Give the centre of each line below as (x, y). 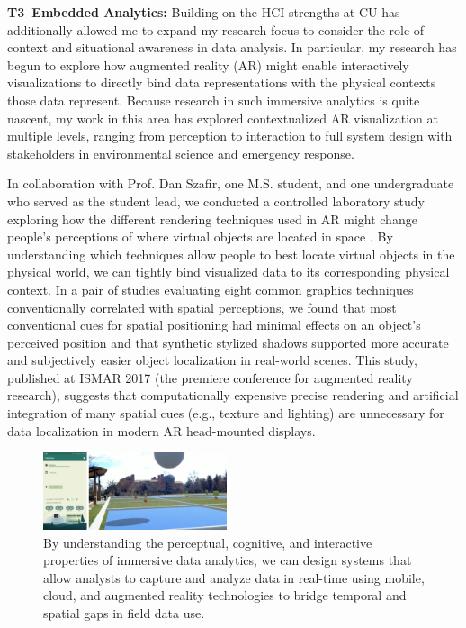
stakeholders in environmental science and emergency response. (181, 153)
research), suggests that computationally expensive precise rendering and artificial (233, 395)
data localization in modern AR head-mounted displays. (161, 430)
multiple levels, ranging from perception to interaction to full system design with (230, 136)
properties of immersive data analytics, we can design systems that (228, 560)
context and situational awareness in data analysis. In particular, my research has (232, 47)
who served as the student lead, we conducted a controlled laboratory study (216, 200)
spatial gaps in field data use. (124, 613)
